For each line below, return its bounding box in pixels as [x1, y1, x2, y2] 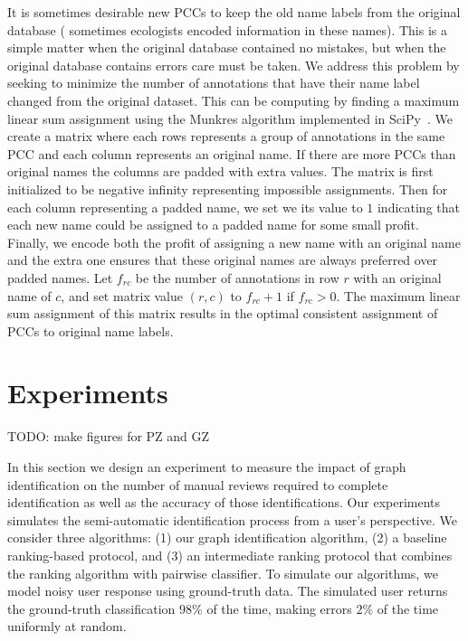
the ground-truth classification [7, 599, 176, 617]
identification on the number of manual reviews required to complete [7, 475, 388, 494]
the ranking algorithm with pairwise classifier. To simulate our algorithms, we [7, 563, 438, 582]
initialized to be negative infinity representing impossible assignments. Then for [7, 179, 448, 198]
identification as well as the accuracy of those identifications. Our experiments [7, 493, 441, 512]
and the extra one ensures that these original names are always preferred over [7, 250, 438, 269]
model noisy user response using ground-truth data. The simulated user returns [7, 581, 448, 600]
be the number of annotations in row [135, 268, 339, 287]
